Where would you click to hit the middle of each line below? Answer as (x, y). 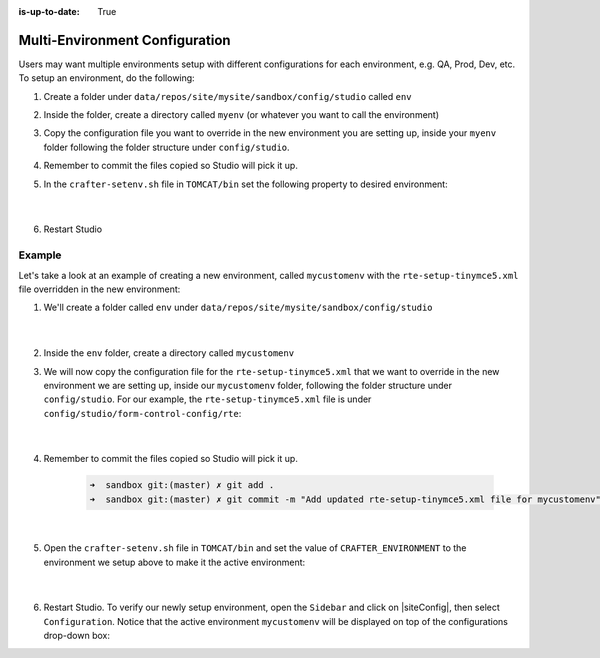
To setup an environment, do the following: (106, 78)
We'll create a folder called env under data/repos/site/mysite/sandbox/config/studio (238, 307)
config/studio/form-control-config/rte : (142, 413)
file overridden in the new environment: (99, 289)
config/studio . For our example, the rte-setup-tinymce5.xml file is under (207, 399)
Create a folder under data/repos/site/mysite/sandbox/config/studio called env (227, 96)
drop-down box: (76, 636)
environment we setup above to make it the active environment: (174, 562)
